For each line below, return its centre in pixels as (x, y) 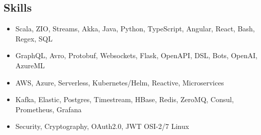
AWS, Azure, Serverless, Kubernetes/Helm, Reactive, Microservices (120, 82)
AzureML (30, 65)
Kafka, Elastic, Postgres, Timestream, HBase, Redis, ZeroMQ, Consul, (125, 99)
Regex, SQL (34, 38)
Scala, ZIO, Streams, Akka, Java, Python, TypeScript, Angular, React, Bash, (135, 29)
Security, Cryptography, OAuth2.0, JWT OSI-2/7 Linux (102, 126)
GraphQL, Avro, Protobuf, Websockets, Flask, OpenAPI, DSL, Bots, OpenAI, (136, 55)
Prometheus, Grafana (48, 109)
